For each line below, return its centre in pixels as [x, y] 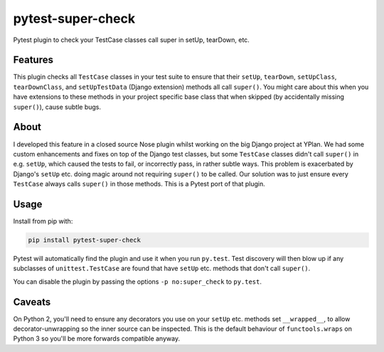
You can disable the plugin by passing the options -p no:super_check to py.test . [138, 282]
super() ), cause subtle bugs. [57, 107]
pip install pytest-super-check [85, 240]
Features [33, 60]
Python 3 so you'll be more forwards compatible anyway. [97, 338]
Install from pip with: [43, 221]
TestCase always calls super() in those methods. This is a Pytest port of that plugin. [139, 184]
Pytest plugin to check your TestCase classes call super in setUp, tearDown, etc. [132, 40]
